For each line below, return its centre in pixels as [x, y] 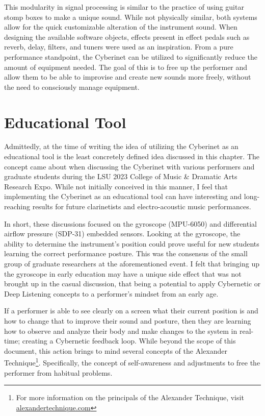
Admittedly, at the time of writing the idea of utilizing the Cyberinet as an [121, 146]
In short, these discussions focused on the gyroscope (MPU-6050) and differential [130, 223]
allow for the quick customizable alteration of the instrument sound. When [121, 27]
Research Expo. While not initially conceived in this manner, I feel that [116, 186]
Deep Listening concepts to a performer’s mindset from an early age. [111, 293]
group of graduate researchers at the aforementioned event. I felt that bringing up [132, 263]
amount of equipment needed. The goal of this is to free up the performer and [126, 67]
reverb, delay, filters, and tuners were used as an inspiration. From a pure [119, 47]
